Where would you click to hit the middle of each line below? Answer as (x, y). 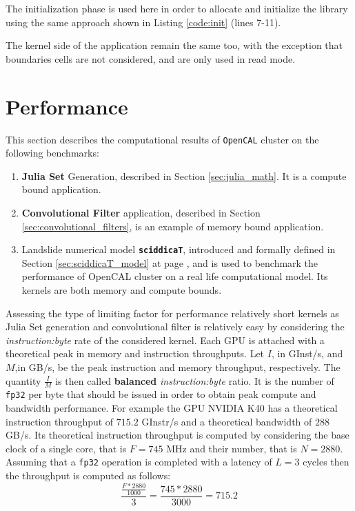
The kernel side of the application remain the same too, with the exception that (174, 45)
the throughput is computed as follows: (88, 475)
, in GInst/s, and (307, 353)
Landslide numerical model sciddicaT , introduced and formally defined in (179, 249)
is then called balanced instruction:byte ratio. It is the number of (195, 380)
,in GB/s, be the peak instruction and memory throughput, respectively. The (177, 367)
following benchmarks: (52, 153)
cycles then (326, 462)
